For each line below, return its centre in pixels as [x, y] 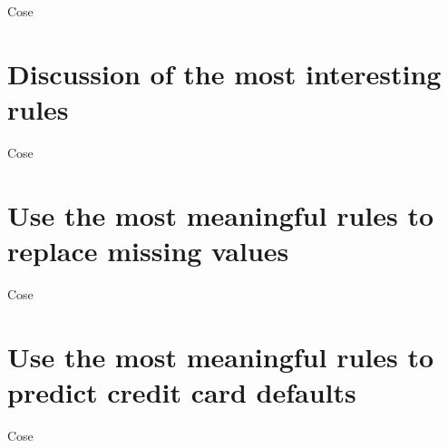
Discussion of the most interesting [224, 73]
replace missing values [148, 250]
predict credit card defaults [182, 391]
